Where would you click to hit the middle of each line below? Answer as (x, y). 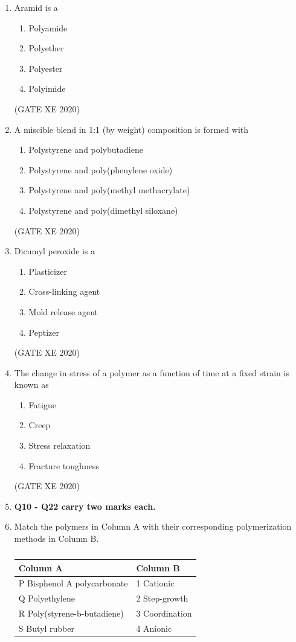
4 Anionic (154, 628)
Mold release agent (63, 311)
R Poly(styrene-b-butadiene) (71, 613)
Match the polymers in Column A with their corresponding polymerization (153, 526)
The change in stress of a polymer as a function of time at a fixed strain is (152, 372)
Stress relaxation (60, 445)
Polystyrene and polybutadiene (86, 149)
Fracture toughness (64, 465)
